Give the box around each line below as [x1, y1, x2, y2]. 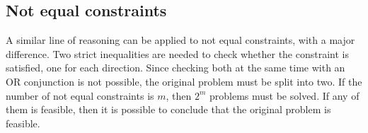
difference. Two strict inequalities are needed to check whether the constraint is [6, 46, 350, 61]
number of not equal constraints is [6, 88, 154, 103]
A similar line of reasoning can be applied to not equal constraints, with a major [6, 33, 355, 47]
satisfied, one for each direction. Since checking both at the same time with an [6, 60, 345, 75]
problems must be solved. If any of [209, 88, 360, 103]
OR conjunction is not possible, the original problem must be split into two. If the [6, 74, 362, 88]
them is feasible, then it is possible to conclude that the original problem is [6, 102, 331, 117]
